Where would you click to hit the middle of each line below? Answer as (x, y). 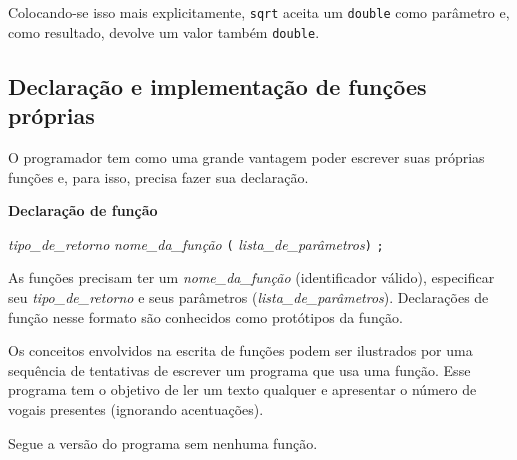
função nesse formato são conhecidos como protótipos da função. (205, 316)
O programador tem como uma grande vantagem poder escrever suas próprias (246, 156)
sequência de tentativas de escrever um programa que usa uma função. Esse (239, 369)
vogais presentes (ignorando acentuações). (136, 408)
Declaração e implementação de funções (217, 85)
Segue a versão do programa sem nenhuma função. (163, 442)
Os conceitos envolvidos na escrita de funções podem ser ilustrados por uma (240, 350)
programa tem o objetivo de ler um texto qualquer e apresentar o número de (242, 389)
